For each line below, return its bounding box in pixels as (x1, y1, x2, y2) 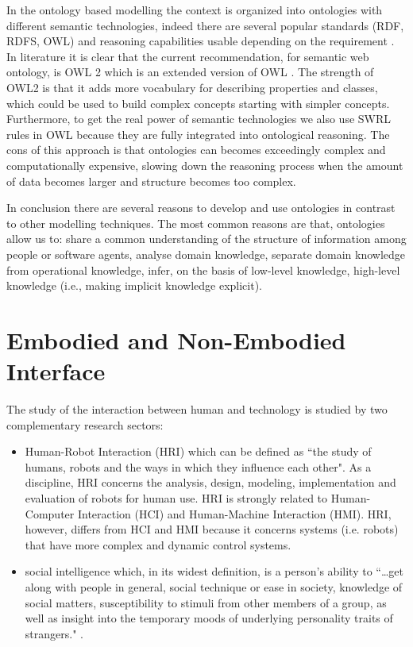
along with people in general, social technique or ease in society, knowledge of (25, 578, 403, 595)
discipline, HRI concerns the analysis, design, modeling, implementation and (25, 474, 396, 491)
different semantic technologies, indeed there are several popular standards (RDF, (6, 17, 404, 33)
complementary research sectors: (6, 416, 164, 433)
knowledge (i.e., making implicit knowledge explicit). (6, 277, 263, 294)
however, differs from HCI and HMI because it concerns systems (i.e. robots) (25, 521, 399, 537)
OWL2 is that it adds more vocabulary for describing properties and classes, (6, 79, 378, 95)
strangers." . (25, 625, 83, 641)
